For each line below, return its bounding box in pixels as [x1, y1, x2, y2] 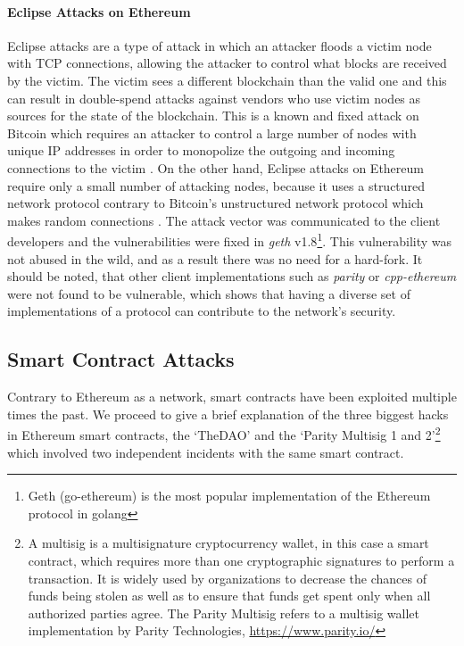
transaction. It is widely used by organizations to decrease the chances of [28, 568, 427, 587]
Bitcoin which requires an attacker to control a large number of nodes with [7, 123, 417, 142]
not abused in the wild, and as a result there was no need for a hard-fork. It [7, 249, 423, 268]
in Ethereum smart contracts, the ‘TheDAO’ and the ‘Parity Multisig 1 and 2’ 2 [7, 423, 441, 443]
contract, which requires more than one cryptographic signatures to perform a [28, 551, 455, 569]
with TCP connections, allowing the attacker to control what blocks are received [7, 54, 447, 72]
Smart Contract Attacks [7, 345, 235, 373]
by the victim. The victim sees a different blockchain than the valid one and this [7, 70, 447, 89]
